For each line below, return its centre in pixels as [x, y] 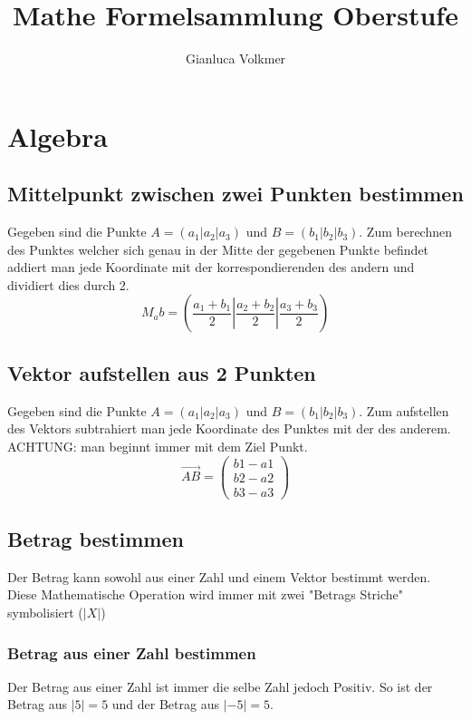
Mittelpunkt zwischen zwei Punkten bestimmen [235, 194]
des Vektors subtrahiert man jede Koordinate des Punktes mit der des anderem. [229, 428]
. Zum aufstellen [404, 410]
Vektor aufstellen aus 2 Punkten [162, 372]
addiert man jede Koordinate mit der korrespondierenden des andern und [211, 267]
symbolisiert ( [45, 613]
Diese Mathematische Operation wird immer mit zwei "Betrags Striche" [206, 594]
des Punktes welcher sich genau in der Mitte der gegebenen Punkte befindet [218, 249]
